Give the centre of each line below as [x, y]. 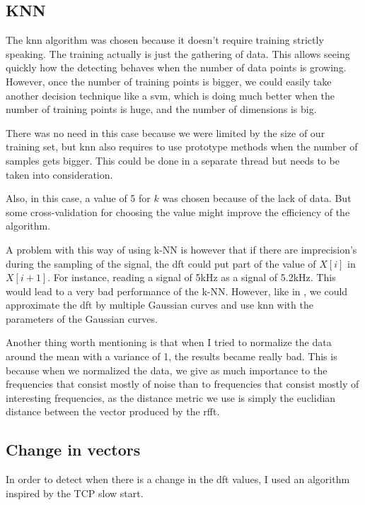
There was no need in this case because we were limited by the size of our [166, 132]
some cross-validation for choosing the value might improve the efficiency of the [178, 212]
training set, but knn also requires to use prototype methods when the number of [182, 147]
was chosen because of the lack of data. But [257, 198]
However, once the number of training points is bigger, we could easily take [169, 81]
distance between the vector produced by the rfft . [113, 411]
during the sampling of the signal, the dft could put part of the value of [161, 263]
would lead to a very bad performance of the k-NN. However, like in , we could [177, 291]
